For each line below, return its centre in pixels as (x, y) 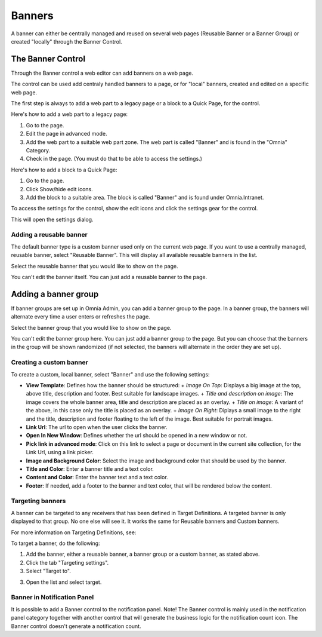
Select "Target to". (48, 571)
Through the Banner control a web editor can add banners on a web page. (102, 73)
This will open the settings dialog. (52, 219)
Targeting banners (38, 501)
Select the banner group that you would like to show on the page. (91, 327)
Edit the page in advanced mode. (66, 134)
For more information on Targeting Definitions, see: (74, 532)
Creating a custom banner (50, 363)
